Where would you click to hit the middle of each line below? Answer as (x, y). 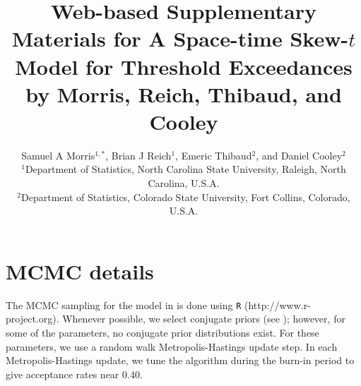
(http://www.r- (278, 304)
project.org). (32, 319)
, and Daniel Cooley (299, 155)
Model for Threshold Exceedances (184, 66)
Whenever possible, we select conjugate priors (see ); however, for (204, 319)
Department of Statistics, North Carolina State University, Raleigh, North (185, 169)
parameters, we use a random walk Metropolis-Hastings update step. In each (172, 346)
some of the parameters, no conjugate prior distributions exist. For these (162, 333)
